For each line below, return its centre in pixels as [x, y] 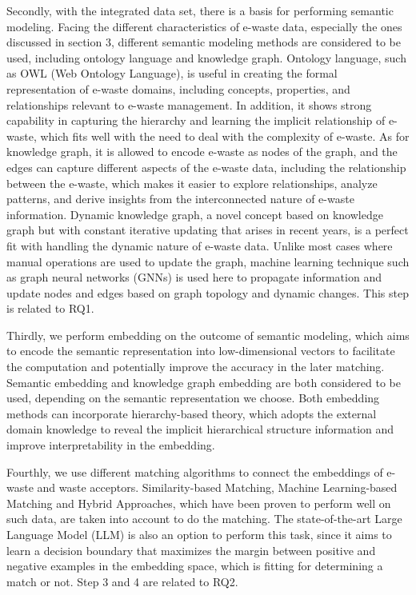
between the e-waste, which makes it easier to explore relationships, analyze [192, 183]
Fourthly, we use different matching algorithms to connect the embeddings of [195, 471]
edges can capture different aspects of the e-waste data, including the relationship [206, 167]
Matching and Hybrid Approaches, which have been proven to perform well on [199, 503]
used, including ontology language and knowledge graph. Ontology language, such [206, 57]
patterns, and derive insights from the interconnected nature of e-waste [180, 199]
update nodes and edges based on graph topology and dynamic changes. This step [208, 292]
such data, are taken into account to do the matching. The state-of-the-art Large [204, 519]
